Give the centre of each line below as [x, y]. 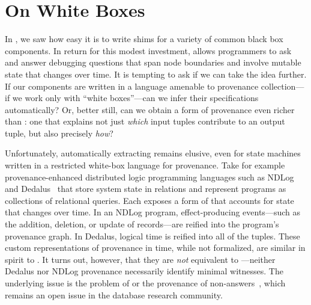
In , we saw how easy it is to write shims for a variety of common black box [144, 39]
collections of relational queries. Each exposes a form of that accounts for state [149, 200]
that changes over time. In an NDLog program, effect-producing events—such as [152, 212]
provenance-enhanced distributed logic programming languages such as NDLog [149, 177]
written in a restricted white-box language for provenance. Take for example [145, 165]
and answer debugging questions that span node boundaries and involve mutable [153, 62]
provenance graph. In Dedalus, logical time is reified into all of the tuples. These [152, 236]
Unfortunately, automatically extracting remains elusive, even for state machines [153, 153]
